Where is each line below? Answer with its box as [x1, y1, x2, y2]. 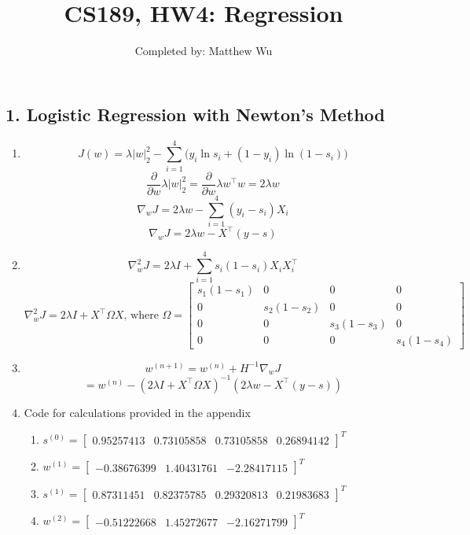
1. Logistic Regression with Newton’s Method [6, 101, 385, 126]
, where [123, 310, 159, 322]
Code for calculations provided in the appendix [24, 404, 251, 420]
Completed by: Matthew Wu [134, 42, 273, 59]
